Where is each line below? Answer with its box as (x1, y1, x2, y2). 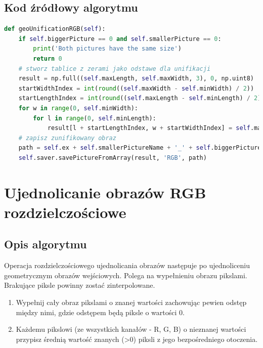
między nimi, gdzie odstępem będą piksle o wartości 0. (16, 307, 185, 317)
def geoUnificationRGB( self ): (4, 25, 106, 33)
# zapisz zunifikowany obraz (18, 134, 116, 142)
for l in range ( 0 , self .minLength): (33, 114, 156, 122)
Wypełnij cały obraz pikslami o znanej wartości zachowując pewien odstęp (16, 297, 247, 308)
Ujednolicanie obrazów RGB (4, 182, 206, 202)
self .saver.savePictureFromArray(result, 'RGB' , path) (18, 154, 207, 161)
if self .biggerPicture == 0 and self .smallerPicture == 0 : (18, 35, 222, 42)
